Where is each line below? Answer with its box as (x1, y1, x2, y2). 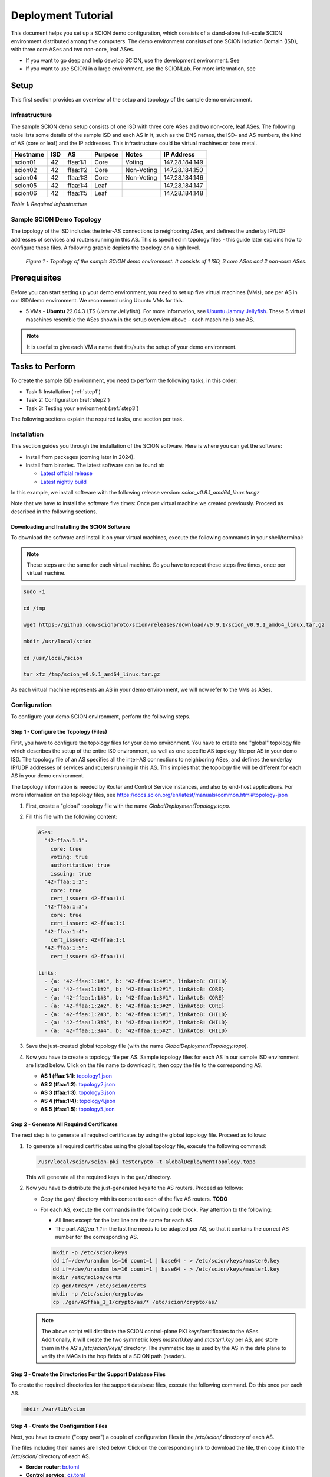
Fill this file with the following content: (25, 813, 118, 820)
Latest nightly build (40, 478, 87, 485)
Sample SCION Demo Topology (11, 216, 101, 224)
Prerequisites (11, 273, 61, 283)
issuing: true (50, 870, 91, 877)
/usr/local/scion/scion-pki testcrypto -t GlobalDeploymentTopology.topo (38, 1158, 256, 1165)
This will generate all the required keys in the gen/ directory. (25, 1173, 171, 1180)
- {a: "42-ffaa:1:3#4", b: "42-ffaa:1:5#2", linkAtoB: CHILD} (44, 1027, 228, 1034)
